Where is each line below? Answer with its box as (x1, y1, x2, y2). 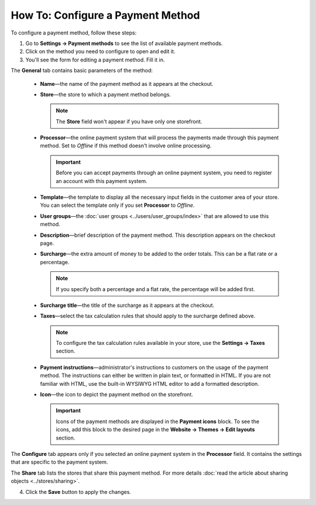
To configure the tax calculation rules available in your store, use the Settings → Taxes (56, 340, 265, 347)
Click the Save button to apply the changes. (25, 488, 132, 495)
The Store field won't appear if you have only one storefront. (56, 117, 202, 125)
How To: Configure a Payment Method (11, 9, 200, 22)
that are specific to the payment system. (11, 459, 108, 466)
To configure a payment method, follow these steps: (11, 29, 137, 36)
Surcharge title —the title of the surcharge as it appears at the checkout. (40, 302, 215, 309)
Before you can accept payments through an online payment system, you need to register (56, 170, 272, 177)
